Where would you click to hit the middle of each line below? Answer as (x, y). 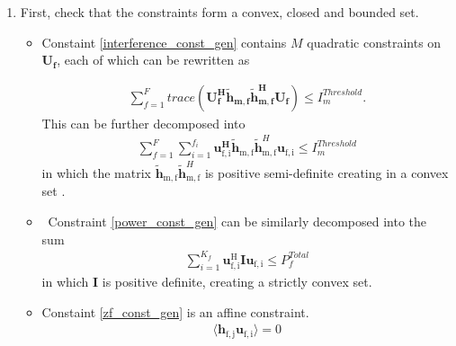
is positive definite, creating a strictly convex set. (237, 281)
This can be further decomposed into (143, 123)
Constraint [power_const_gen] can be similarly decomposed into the (237, 222)
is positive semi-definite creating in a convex (326, 173)
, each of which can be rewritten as (153, 60)
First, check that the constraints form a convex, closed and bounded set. (219, 12)
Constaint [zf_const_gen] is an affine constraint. (175, 311)
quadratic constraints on (374, 42)
